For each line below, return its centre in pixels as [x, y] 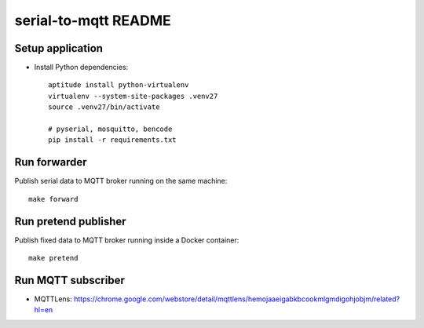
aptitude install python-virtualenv [119, 85]
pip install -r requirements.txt [112, 140]
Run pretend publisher [70, 221]
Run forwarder [51, 162]
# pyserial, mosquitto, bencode [110, 129]
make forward [53, 199]
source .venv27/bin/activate [104, 107]
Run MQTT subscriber [69, 280]
